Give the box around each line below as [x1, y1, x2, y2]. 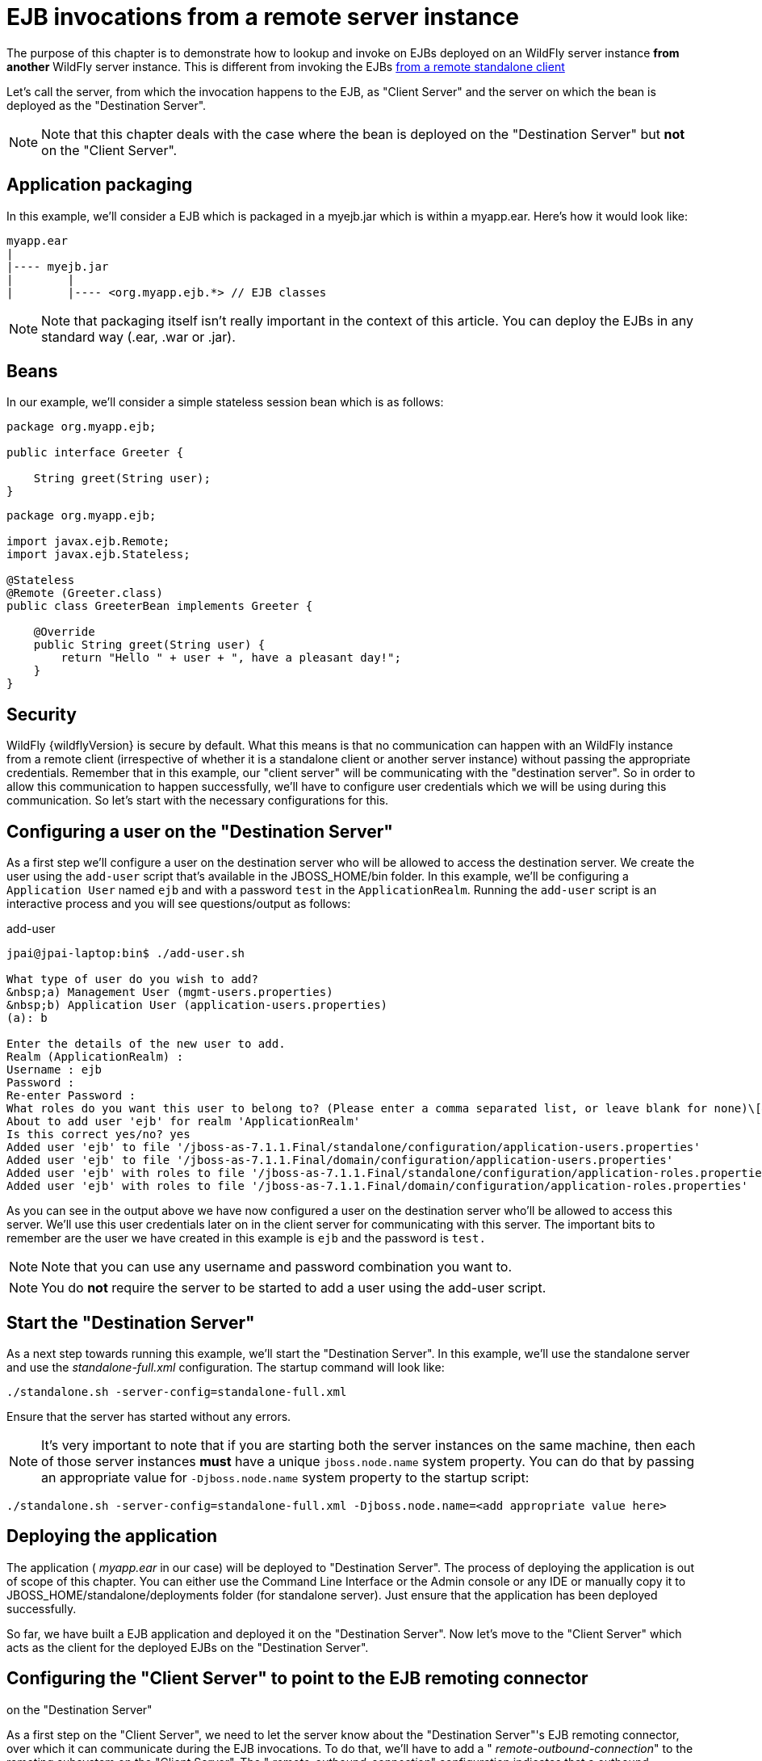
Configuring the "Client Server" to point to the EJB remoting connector [6, 1668, 588, 1689]
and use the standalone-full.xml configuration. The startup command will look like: [6, 1360, 445, 1374]
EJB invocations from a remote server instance [6, 3, 519, 31]
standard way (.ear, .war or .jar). [41, 328, 236, 345]
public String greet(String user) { [33, 638, 266, 652]
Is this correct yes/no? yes [6, 1128, 190, 1141]
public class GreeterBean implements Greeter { [6, 599, 313, 613]
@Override [33, 625, 95, 639]
